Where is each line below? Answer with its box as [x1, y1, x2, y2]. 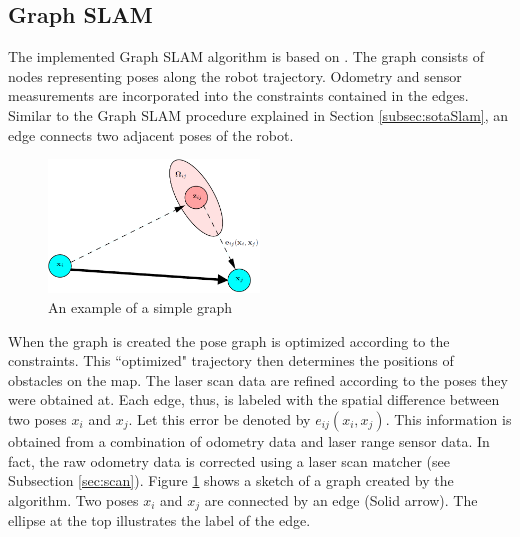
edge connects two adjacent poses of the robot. [8, 124, 294, 145]
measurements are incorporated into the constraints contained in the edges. [8, 85, 469, 106]
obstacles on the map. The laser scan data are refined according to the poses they [8, 369, 508, 390]
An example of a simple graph [48, 297, 233, 318]
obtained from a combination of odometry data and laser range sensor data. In [8, 430, 490, 451]
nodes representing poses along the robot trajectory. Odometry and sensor [8, 65, 462, 86]
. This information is [385, 408, 512, 429]
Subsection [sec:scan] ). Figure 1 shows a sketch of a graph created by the [8, 470, 454, 491]
